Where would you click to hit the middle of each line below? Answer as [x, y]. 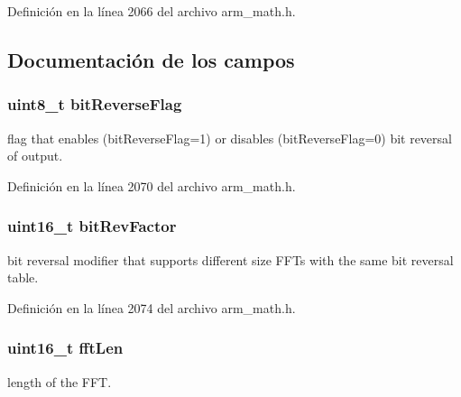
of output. [35, 156]
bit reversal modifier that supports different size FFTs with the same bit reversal [230, 259]
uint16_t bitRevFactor [92, 226]
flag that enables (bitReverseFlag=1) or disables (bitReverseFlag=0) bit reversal [230, 138]
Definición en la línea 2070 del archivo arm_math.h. [152, 185]
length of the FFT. [60, 381]
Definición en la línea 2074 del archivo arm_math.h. [152, 307]
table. [23, 277]
